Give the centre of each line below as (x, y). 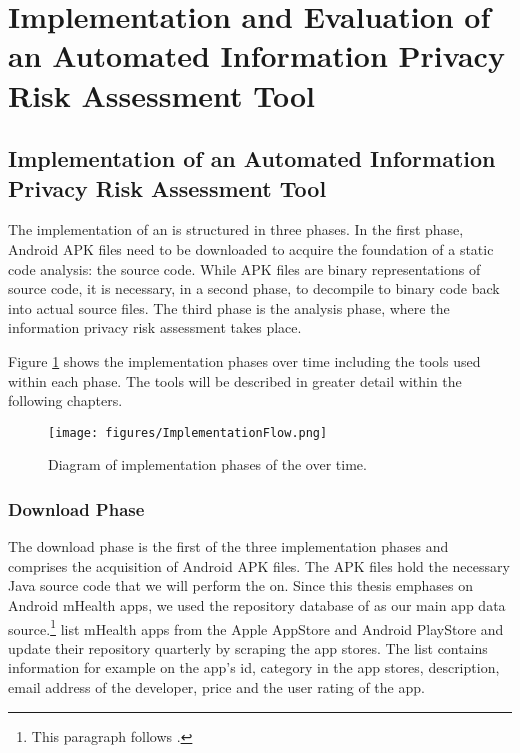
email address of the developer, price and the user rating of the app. (216, 686)
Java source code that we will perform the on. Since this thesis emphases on (241, 585)
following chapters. (65, 400)
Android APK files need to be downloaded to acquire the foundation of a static (251, 248)
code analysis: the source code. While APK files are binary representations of (244, 268)
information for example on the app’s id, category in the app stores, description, (254, 667)
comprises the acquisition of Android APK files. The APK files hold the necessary (259, 565)
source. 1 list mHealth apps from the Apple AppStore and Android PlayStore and (256, 627)
